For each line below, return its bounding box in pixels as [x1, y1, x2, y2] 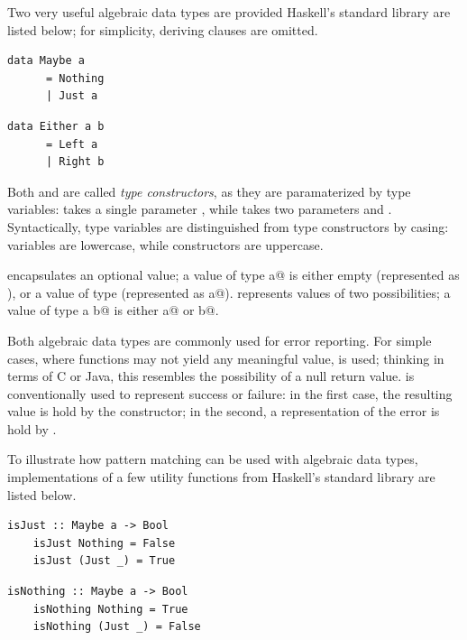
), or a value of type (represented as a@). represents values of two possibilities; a [7, 283, 451, 301]
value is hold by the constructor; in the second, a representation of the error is [7, 402, 440, 421]
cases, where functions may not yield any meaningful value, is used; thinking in [7, 348, 444, 367]
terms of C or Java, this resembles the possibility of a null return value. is [7, 366, 415, 385]
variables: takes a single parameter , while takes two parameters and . [7, 199, 392, 218]
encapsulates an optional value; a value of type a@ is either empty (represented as [7, 265, 460, 284]
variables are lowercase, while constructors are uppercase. [7, 235, 324, 254]
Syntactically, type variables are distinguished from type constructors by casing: [7, 217, 449, 236]
